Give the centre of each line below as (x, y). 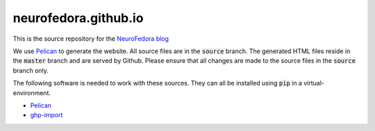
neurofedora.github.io (78, 18)
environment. (32, 92)
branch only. (31, 70)
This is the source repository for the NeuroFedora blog (91, 39)
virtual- (314, 83)
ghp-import (47, 115)
